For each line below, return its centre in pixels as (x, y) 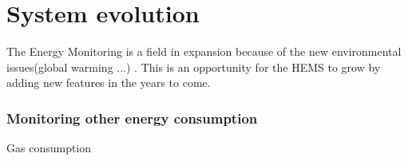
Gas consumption (49, 148)
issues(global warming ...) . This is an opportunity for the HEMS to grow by (194, 67)
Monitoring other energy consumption (132, 118)
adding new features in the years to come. (109, 82)
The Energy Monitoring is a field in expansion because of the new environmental (204, 51)
